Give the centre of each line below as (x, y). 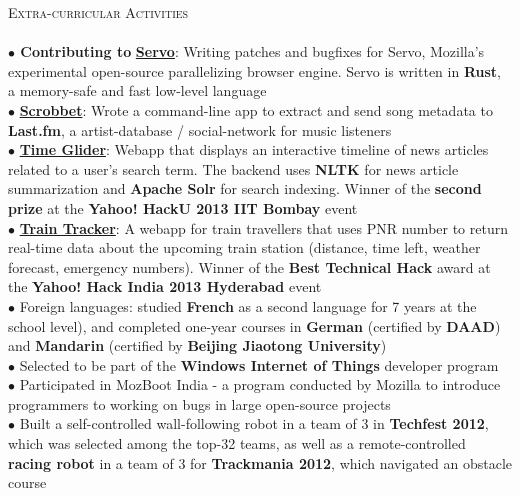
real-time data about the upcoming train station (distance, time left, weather (244, 247)
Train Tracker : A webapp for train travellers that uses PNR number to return (263, 227)
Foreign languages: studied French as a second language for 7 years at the (248, 305)
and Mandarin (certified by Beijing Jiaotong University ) (197, 345)
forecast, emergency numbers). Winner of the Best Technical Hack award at (249, 266)
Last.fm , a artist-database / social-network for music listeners (200, 129)
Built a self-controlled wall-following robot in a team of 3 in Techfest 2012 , (254, 423)
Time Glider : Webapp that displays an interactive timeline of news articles (254, 149)
